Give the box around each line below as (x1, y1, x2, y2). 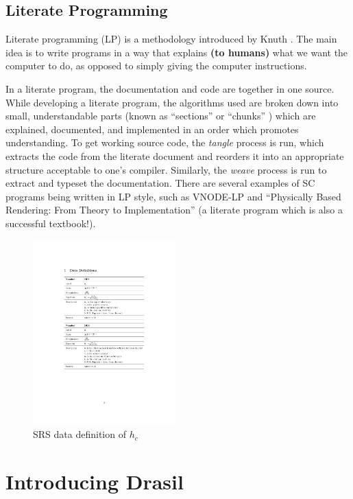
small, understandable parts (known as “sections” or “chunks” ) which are (5, 108, 316, 123)
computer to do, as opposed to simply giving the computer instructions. (5, 58, 307, 73)
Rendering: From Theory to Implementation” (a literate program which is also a (5, 202, 343, 217)
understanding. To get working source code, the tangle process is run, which (5, 135, 324, 150)
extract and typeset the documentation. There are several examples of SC (5, 176, 315, 190)
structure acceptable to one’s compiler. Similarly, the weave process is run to (5, 162, 327, 176)
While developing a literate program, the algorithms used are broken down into (5, 95, 339, 109)
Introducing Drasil (5, 467, 184, 495)
